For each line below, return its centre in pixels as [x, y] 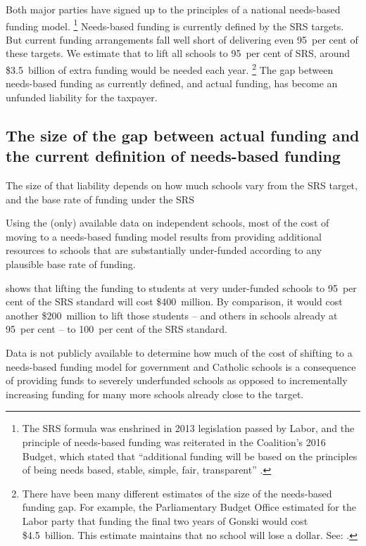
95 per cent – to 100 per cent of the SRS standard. [116, 329]
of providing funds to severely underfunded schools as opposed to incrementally [177, 380]
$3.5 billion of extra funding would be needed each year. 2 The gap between [170, 69]
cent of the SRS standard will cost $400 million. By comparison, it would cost [174, 301]
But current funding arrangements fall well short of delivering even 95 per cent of [182, 39]
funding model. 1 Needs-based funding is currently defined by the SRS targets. [175, 25]
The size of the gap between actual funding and [183, 135]
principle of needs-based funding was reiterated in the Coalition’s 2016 [174, 442]
